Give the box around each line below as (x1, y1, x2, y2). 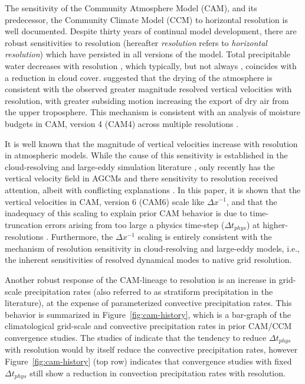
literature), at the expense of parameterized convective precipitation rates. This (5, 297, 292, 309)
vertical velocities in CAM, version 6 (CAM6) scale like (5, 195, 205, 207)
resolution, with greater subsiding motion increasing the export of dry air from (5, 94, 289, 106)
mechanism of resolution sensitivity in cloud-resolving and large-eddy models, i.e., (5, 242, 300, 254)
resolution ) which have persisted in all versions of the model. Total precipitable (5, 48, 290, 60)
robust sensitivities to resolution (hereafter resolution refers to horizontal (5, 36, 267, 48)
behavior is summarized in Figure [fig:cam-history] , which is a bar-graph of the (5, 308, 291, 320)
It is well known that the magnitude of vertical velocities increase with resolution (5, 137, 298, 149)
